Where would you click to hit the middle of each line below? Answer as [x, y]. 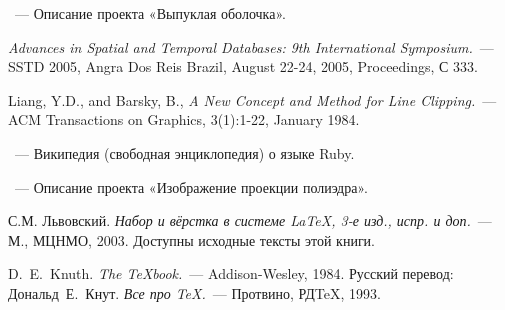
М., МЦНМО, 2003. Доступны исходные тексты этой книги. [192, 239]
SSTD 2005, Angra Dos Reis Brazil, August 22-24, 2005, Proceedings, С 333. [243, 66]
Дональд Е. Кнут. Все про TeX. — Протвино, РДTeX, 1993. [194, 292]
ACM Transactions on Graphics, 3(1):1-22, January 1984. [184, 119]
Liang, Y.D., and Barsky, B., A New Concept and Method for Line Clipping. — [252, 99]
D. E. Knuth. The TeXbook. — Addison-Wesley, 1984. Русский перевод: [231, 273]
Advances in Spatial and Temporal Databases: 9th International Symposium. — [251, 46]
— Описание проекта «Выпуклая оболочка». [150, 13]
